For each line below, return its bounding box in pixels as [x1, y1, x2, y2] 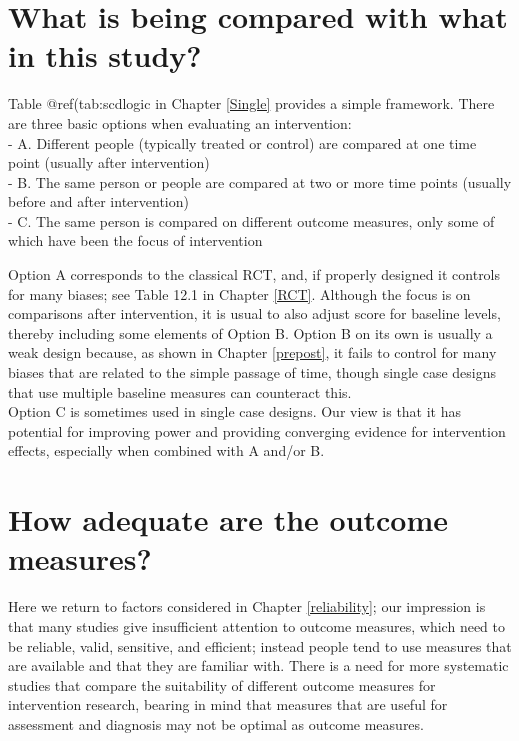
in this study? [8, 35, 202, 76]
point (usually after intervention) [8, 152, 210, 173]
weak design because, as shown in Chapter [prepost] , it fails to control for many [8, 342, 497, 363]
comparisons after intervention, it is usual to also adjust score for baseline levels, [8, 303, 501, 324]
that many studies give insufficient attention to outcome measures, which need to [8, 615, 505, 636]
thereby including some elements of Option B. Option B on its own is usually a [8, 322, 493, 343]
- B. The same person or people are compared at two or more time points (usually [8, 171, 512, 192]
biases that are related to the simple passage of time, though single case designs [8, 362, 496, 383]
